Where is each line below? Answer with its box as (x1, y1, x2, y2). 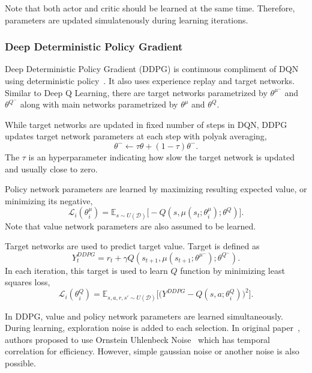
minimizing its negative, (5, 194, 93, 207)
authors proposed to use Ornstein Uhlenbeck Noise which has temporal (5, 333, 271, 345)
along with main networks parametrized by (20, 98, 178, 111)
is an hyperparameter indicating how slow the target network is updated (28, 150, 295, 163)
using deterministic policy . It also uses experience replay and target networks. (5, 74, 295, 86)
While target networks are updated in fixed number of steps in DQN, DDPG (5, 118, 287, 130)
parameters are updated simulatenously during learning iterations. (5, 13, 248, 26)
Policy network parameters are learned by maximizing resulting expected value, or (5, 183, 307, 195)
